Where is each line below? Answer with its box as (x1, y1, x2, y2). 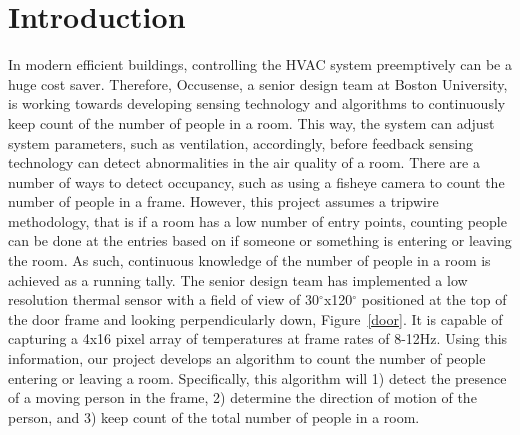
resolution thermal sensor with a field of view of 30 (8, 289, 320, 310)
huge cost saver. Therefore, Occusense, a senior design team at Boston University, (8, 73, 508, 94)
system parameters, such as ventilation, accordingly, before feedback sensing (8, 132, 474, 153)
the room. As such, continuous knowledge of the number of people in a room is (8, 250, 491, 271)
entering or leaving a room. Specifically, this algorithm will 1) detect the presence (8, 367, 507, 388)
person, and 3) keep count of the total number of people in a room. (8, 406, 420, 427)
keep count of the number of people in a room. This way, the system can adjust (8, 112, 495, 133)
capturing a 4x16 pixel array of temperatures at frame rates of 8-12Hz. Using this (8, 328, 508, 349)
